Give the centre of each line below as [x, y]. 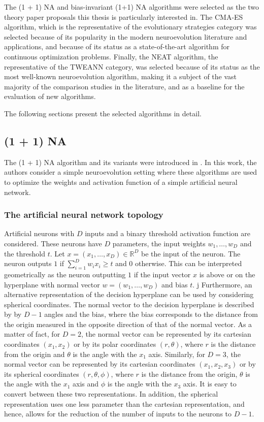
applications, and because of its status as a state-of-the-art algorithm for [117, 46]
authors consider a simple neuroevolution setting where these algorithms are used [131, 172]
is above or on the [227, 274]
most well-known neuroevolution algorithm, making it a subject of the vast [121, 76]
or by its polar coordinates [115, 344]
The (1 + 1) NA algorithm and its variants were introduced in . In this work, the [130, 162]
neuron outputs [28, 263]
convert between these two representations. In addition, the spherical [111, 394]
